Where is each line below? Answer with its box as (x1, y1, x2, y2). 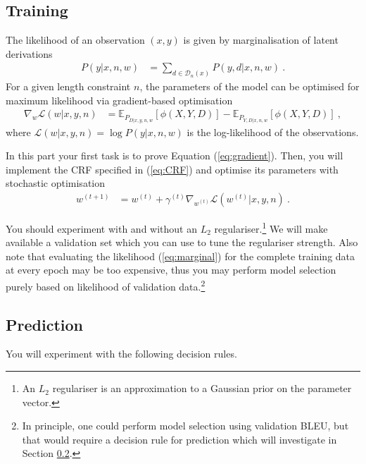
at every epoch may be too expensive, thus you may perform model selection (6, 262, 336, 277)
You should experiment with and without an (6, 221, 197, 236)
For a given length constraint (6, 79, 131, 94)
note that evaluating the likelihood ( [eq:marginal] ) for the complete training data (6, 248, 355, 263)
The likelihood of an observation (6, 32, 145, 47)
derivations (6, 46, 53, 61)
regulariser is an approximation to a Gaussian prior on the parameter (52, 381, 352, 396)
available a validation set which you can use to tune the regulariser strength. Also (6, 235, 358, 250)
